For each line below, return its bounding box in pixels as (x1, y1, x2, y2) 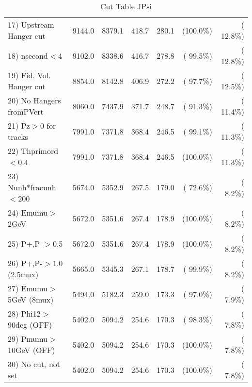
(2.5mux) (8, 269, 39, 280)
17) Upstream (8, 19, 54, 30)
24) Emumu (8, 207, 48, 218)
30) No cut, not (8, 358, 61, 370)
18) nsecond (8, 50, 48, 61)
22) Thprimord (8, 145, 59, 156)
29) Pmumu (8, 333, 48, 344)
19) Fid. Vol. (8, 69, 51, 81)
